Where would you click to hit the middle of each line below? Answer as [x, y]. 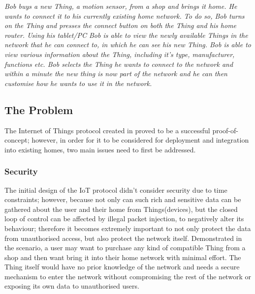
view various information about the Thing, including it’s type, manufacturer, [120, 54]
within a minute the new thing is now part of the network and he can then [116, 73]
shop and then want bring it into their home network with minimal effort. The [123, 257]
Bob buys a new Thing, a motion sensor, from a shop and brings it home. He [121, 6]
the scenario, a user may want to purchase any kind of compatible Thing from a [125, 248]
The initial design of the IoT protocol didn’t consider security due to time [116, 190]
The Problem [39, 109]
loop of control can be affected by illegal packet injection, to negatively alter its [124, 219]
